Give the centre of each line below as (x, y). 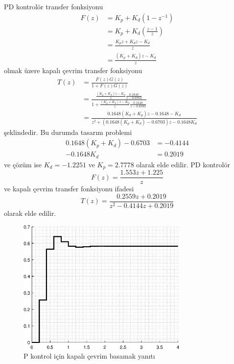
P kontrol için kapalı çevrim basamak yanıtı (89, 356)
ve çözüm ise (23, 164)
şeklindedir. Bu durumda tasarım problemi (68, 132)
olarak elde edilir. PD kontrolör (183, 164)
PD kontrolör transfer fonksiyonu (54, 6)
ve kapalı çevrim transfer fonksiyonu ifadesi (69, 189)
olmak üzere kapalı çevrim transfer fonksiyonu (73, 70)
